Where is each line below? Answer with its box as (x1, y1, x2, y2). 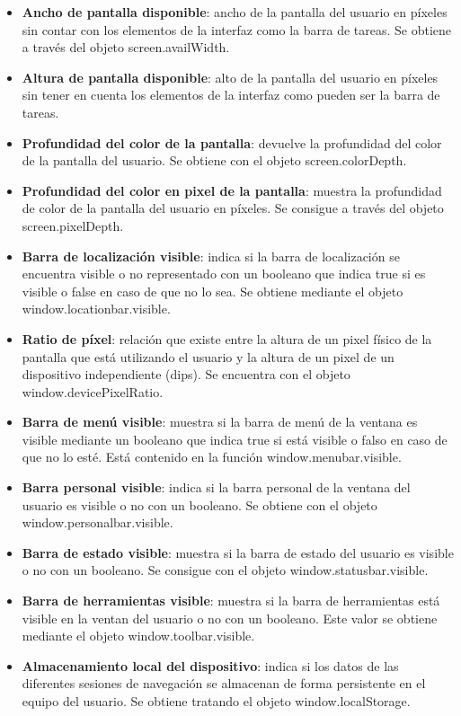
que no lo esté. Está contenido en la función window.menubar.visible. (22, 447, 402, 466)
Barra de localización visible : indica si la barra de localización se (22, 246, 400, 265)
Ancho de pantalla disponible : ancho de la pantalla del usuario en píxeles (22, 3, 448, 21)
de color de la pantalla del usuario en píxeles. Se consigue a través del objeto (22, 199, 444, 217)
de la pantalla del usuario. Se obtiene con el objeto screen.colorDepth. (22, 151, 407, 170)
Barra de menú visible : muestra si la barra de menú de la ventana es (22, 412, 418, 431)
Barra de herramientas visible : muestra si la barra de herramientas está (22, 591, 440, 610)
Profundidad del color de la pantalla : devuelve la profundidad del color (22, 133, 442, 152)
